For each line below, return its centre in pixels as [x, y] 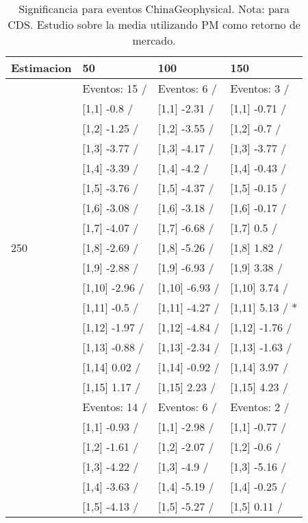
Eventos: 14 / [115, 407]
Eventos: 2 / [260, 407]
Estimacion [41, 68]
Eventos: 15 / [115, 88]
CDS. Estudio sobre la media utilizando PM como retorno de [154, 24]
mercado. [154, 40]
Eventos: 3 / [260, 88]
